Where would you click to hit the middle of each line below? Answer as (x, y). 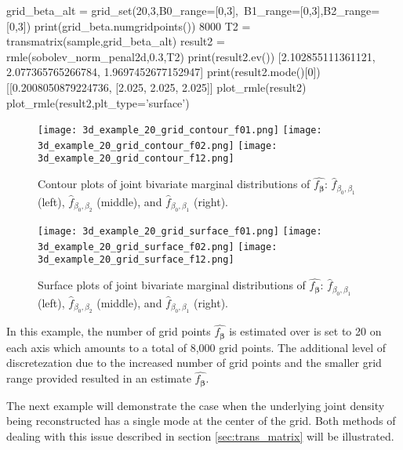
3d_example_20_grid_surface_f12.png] (136, 260)
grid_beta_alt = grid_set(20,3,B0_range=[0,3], (122, 10)
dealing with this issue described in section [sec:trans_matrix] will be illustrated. (200, 435)
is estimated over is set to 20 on (305, 331)
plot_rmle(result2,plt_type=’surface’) (98, 102)
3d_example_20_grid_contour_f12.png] (136, 159)
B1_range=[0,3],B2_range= (312, 10)
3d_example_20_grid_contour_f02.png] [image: (158, 145)
